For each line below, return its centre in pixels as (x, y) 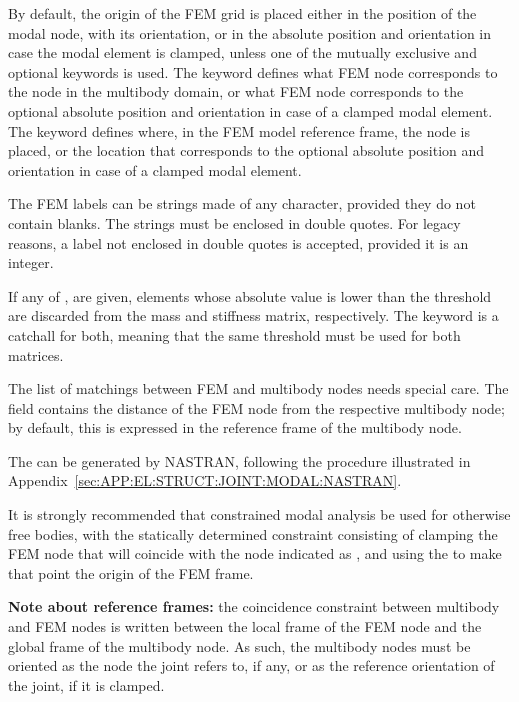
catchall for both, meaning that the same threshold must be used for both (234, 334)
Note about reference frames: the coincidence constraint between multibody (254, 606)
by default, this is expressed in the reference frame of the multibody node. (235, 427)
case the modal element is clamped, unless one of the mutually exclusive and (242, 52)
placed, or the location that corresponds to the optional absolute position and (246, 150)
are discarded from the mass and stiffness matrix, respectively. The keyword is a (253, 315)
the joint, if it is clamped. (86, 684)
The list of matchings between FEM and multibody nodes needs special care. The (258, 388)
